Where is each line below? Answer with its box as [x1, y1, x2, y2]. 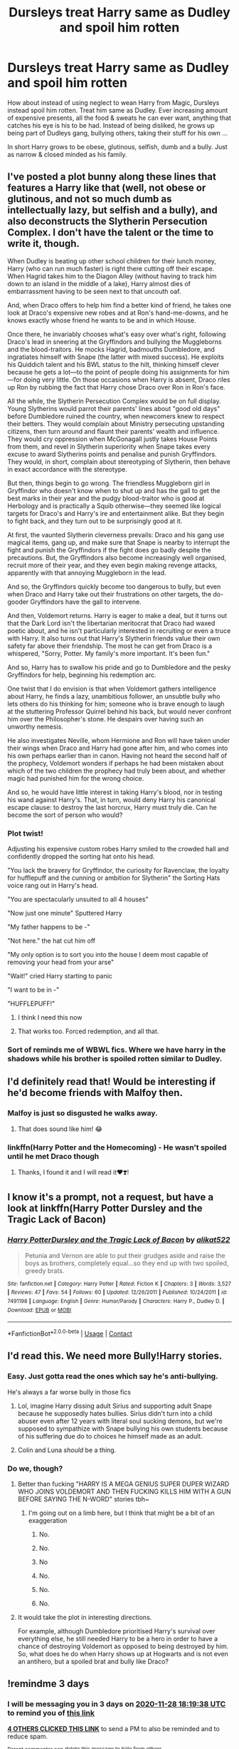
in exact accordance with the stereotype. [7, 465, 128, 473]
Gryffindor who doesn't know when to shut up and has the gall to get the [7, 486, 221, 495]
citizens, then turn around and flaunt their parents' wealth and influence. [7, 427, 220, 435]
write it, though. [7, 238, 80, 250]
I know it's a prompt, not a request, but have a [7, 1191, 214, 1203]
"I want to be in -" [7, 985, 60, 994]
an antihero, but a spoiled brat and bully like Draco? [17, 1657, 169, 1666]
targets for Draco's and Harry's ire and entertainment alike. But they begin [7, 509, 225, 517]
